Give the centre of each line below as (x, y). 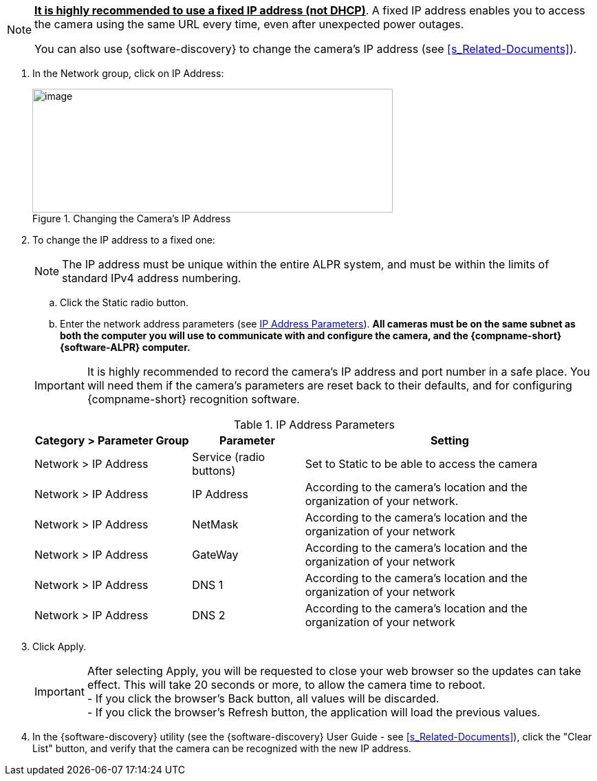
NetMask (215, 524)
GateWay (215, 555)
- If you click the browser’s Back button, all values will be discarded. (263, 698)
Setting (449, 440)
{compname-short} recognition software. (193, 399)
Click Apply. (59, 646)
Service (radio (229, 457)
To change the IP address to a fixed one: (124, 240)
